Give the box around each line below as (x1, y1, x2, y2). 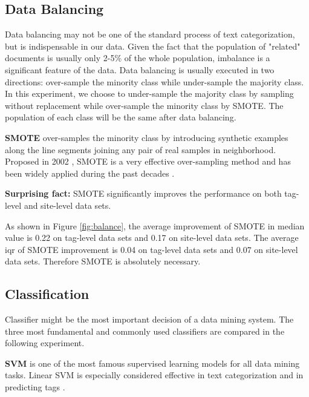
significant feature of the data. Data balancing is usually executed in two (5, 63, 275, 76)
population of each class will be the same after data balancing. (5, 111, 236, 123)
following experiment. (5, 336, 85, 349)
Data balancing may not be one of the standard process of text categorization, (5, 28, 295, 41)
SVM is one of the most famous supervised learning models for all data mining (5, 356, 300, 369)
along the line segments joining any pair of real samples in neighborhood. (5, 143, 276, 156)
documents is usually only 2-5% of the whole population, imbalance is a (5, 51, 270, 64)
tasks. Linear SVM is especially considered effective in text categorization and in (5, 369, 304, 381)
